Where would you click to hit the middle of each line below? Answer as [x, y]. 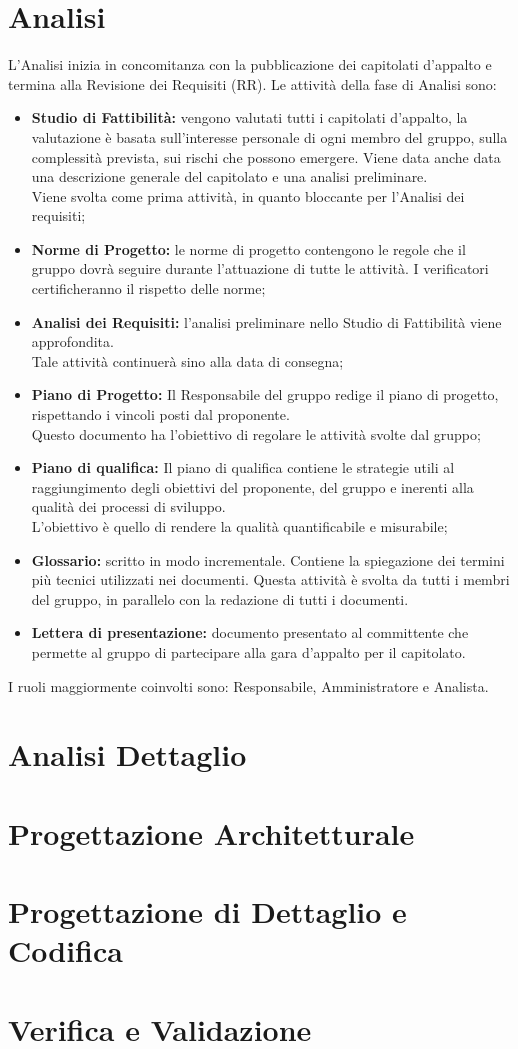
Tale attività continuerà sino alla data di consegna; [187, 360]
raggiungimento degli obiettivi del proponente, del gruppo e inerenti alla [252, 486]
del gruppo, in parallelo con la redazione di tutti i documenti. [220, 598]
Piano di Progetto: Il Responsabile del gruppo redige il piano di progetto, [265, 394]
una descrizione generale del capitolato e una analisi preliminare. [229, 176]
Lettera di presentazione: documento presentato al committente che [250, 632]
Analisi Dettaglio [127, 754]
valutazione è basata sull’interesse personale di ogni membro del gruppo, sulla [269, 136]
